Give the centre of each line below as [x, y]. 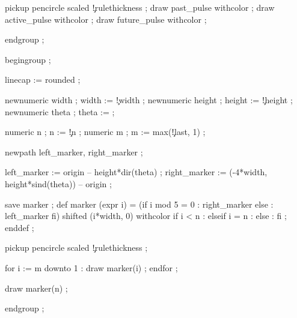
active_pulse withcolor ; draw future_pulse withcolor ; [106, 19]
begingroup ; [28, 59]
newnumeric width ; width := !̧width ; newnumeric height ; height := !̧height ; [149, 99]
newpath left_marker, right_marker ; [74, 151]
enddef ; [20, 227]
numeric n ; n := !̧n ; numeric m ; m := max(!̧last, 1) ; [105, 132]
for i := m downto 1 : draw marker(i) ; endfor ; [91, 267]
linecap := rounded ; [43, 79]
